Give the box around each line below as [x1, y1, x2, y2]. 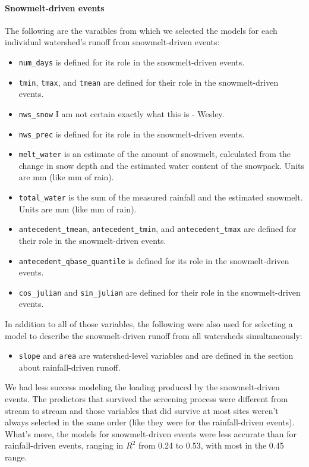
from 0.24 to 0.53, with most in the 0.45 [138, 439, 284, 452]
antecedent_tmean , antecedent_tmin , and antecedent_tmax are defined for [18, 222, 297, 235]
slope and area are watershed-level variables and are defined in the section [18, 349, 294, 362]
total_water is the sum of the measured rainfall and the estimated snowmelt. [18, 191, 303, 203]
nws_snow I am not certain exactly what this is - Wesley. [18, 107, 225, 120]
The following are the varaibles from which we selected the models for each [5, 24, 278, 36]
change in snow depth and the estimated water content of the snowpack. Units [18, 159, 304, 171]
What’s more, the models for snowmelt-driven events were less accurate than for [5, 427, 297, 440]
